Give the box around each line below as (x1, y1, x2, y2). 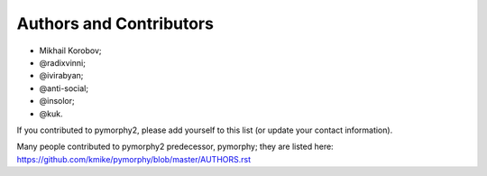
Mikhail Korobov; (39, 45, 103, 56)
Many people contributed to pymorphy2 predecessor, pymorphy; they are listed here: (16, 141, 334, 153)
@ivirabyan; (39, 70, 84, 81)
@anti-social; (39, 82, 89, 94)
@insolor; (39, 96, 76, 107)
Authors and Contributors (16, 14, 214, 33)
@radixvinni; (39, 57, 86, 68)
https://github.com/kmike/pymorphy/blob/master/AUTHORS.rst (16, 153, 252, 164)
